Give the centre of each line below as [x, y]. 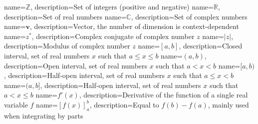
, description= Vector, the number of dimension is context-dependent [134, 26]
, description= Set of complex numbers [189, 16]
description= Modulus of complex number [67, 46]
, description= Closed [211, 46]
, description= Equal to [124, 104]
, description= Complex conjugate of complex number [113, 36]
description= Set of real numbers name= [65, 16]
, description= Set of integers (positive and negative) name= [122, 6]
